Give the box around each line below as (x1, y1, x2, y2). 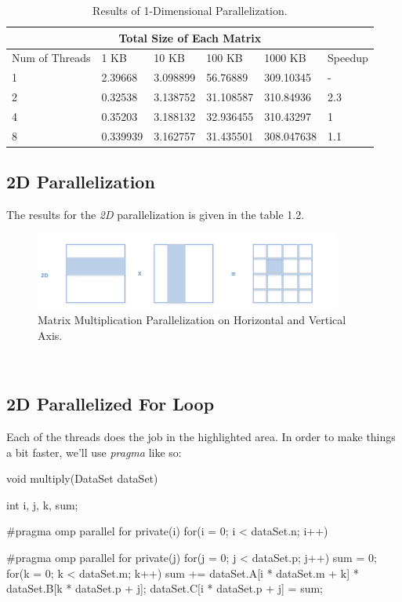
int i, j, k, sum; (6, 496, 78, 513)
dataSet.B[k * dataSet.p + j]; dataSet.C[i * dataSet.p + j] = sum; (6, 580, 323, 597)
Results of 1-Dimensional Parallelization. (92, 2, 288, 18)
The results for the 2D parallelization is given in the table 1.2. (6, 206, 305, 223)
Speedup (328, 49, 368, 66)
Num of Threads (12, 49, 91, 66)
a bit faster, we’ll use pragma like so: (6, 443, 182, 460)
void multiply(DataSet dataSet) (6, 470, 158, 487)
